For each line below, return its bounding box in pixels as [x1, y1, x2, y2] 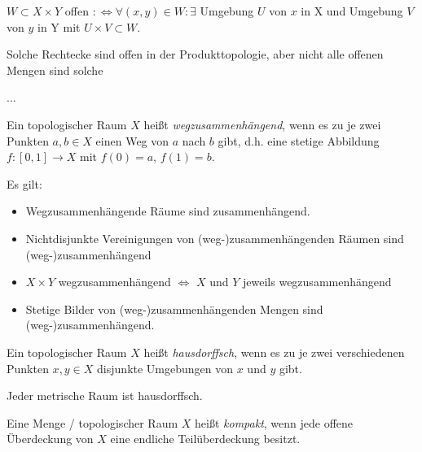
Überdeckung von [7, 430, 94, 447]
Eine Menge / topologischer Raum [7, 414, 178, 431]
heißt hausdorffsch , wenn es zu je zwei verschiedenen [143, 343, 405, 360]
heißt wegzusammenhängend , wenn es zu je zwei [143, 115, 381, 133]
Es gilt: [7, 175, 42, 192]
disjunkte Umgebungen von [97, 359, 234, 376]
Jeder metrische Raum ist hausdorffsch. [7, 387, 203, 404]
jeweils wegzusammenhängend [243, 273, 392, 290]
